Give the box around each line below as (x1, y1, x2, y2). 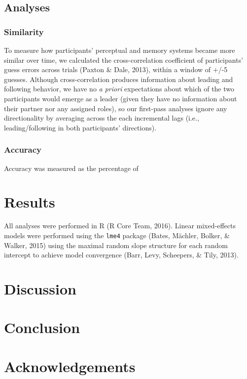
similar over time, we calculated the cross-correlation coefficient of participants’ (4, 54, 244, 65)
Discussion (4, 278, 76, 298)
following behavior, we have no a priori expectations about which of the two (4, 84, 235, 94)
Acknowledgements (4, 356, 136, 376)
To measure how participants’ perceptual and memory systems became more (4, 45, 235, 55)
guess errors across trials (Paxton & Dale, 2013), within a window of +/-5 (4, 64, 228, 75)
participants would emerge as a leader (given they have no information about (4, 93, 237, 103)
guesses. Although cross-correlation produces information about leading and (4, 74, 233, 84)
